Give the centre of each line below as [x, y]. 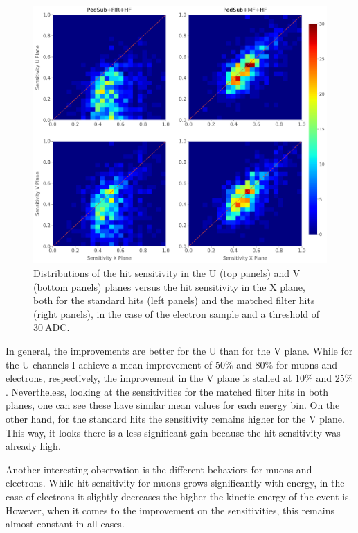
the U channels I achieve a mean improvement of [109, 364]
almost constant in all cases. [65, 524]
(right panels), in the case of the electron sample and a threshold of [177, 313]
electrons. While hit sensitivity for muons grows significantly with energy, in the [175, 483]
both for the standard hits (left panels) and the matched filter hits [174, 300]
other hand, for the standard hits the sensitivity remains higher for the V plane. [175, 418]
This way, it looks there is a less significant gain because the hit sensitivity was [173, 432]
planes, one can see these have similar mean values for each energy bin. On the [173, 405]
